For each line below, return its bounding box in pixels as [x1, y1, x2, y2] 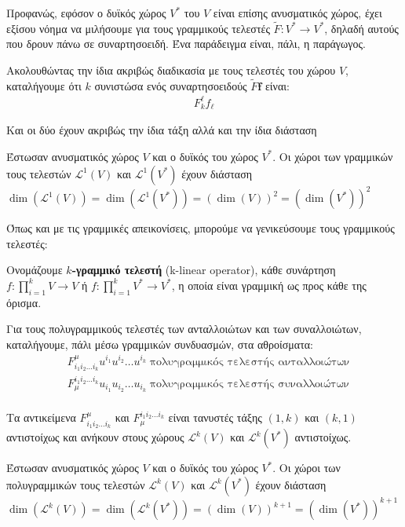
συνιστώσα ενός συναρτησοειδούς [94, 77, 247, 93]
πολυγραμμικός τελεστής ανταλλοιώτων [149, 356, 350, 368]
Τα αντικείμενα [6, 409, 76, 426]
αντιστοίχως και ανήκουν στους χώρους [6, 429, 184, 445]
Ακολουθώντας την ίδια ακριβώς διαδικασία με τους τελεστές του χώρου [6, 62, 336, 78]
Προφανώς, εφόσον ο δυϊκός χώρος [6, 5, 166, 20]
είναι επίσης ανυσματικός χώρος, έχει [213, 5, 382, 20]
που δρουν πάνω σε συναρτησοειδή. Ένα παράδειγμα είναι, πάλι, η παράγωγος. [6, 35, 366, 52]
